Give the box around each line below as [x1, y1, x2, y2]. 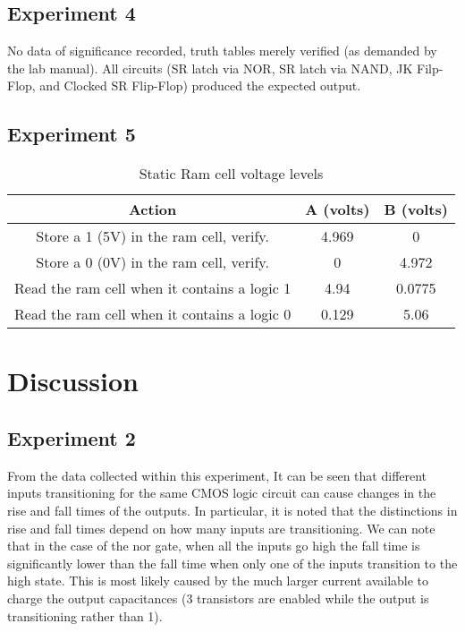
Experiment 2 [7, 423, 136, 451]
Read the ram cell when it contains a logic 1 [14, 278, 292, 299]
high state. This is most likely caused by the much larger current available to [7, 571, 429, 590]
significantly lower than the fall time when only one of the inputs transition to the [7, 553, 458, 572]
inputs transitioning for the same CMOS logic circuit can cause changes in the [7, 483, 436, 502]
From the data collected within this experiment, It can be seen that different [7, 465, 427, 484]
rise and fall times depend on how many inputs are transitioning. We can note [7, 518, 435, 537]
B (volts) [384, 199, 448, 220]
